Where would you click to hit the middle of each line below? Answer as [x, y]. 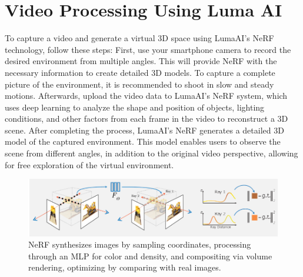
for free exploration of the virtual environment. [89, 164]
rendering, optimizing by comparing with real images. [125, 267]
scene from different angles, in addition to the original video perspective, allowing [151, 153]
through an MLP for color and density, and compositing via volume [150, 256]
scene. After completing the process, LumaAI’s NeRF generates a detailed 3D [144, 130]
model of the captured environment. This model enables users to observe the [143, 141]
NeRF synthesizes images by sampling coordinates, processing [140, 244]
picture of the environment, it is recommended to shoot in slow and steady [139, 84]
